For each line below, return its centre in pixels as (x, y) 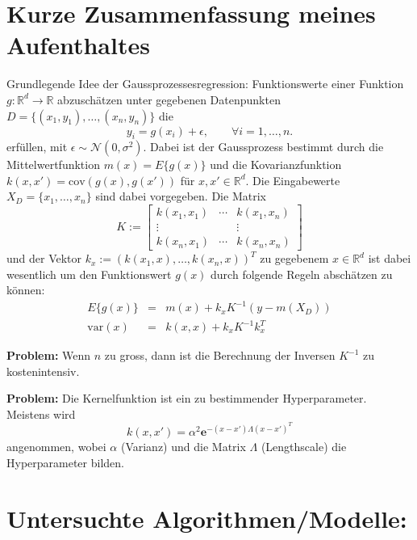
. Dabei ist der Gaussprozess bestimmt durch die (263, 147)
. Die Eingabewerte (293, 180)
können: (26, 290)
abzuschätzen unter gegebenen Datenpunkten (169, 99)
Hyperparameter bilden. (65, 463)
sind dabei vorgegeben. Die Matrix (181, 196)
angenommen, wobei (56, 447)
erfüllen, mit (37, 147)
